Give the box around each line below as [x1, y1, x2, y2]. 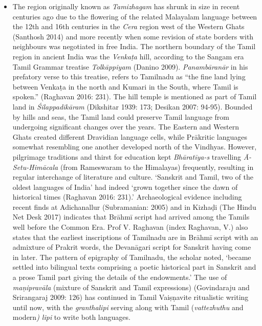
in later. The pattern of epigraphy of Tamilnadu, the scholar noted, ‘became [12, 251, 251, 262]
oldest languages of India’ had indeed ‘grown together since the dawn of [12, 181, 238, 192]
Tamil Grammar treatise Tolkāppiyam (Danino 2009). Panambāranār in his [12, 61, 248, 72]
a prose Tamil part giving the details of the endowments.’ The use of [12, 272, 227, 282]
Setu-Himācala [12, 161, 58, 172]
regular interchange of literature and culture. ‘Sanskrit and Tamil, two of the [12, 171, 253, 182]
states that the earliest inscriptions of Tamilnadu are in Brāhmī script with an [12, 231, 258, 242]
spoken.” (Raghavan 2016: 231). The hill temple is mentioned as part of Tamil [12, 91, 257, 102]
